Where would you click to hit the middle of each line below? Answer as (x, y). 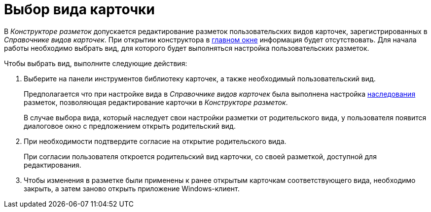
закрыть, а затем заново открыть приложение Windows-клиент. (132, 188)
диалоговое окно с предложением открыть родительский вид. (130, 126)
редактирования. (53, 165)
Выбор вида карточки (79, 9)
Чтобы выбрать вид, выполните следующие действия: (96, 63)
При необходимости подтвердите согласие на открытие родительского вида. (155, 141)
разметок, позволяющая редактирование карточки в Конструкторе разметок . (156, 102)
